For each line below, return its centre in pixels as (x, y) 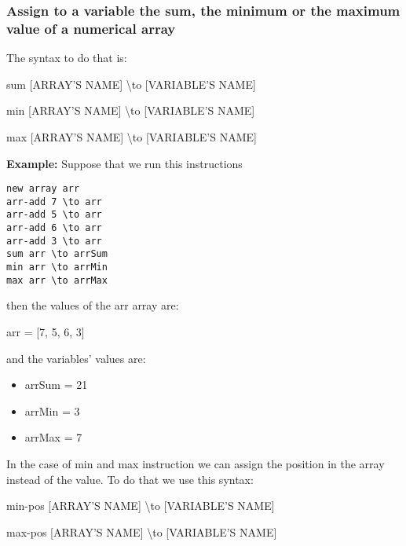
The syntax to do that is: (67, 58)
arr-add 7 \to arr (54, 202)
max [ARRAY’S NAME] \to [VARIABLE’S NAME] (132, 136)
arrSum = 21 (56, 385)
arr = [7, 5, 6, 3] (46, 331)
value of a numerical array (91, 28)
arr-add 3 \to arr (54, 241)
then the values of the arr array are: (93, 305)
